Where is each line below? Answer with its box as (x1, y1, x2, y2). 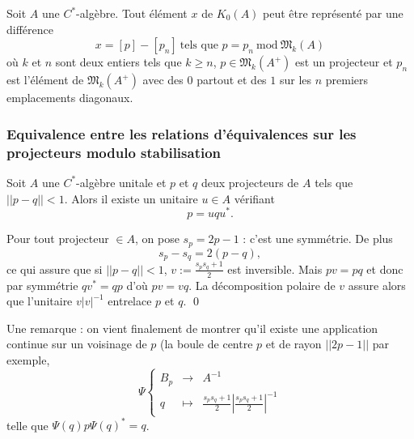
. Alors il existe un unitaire (64, 190, 198, 207)
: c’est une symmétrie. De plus (243, 230, 393, 247)
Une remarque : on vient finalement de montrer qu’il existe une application (6, 319, 378, 336)
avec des (142, 71, 184, 88)
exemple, (6, 352, 50, 369)
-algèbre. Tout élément (76, 5, 188, 21)
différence (6, 20, 53, 37)
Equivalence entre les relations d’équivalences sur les (6, 123, 357, 143)
